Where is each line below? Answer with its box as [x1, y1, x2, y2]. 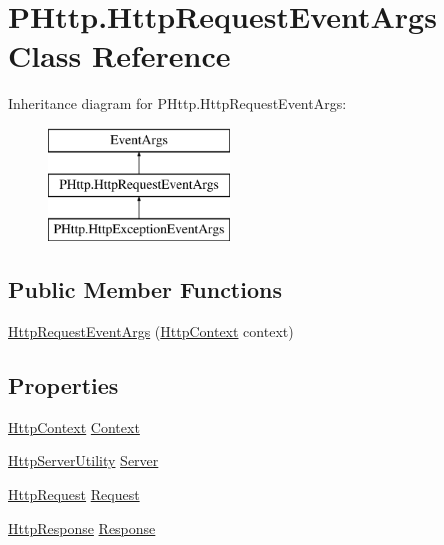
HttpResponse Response [8, 517, 156, 538]
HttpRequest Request [8, 484, 140, 505]
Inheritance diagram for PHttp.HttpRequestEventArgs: [8, 93, 347, 114]
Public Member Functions [8, 274, 282, 305]
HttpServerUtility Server [8, 450, 159, 471]
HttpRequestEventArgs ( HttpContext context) [8, 321, 294, 342]
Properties [8, 370, 119, 401]
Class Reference [8, 35, 231, 76]
